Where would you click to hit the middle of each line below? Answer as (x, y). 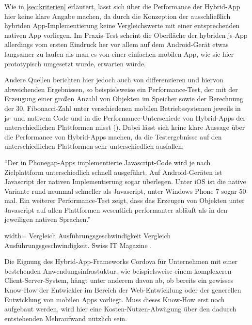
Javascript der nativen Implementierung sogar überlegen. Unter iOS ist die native (125, 181)
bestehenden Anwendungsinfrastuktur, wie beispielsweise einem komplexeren (118, 271)
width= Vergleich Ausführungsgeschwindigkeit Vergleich (88, 236)
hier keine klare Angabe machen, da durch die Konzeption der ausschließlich (118, 16)
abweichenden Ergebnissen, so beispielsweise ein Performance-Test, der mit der (121, 89)
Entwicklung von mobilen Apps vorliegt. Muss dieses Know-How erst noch (115, 299)
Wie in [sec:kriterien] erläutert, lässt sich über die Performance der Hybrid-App (122, 6)
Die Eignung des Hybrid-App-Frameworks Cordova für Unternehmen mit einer (121, 261)
